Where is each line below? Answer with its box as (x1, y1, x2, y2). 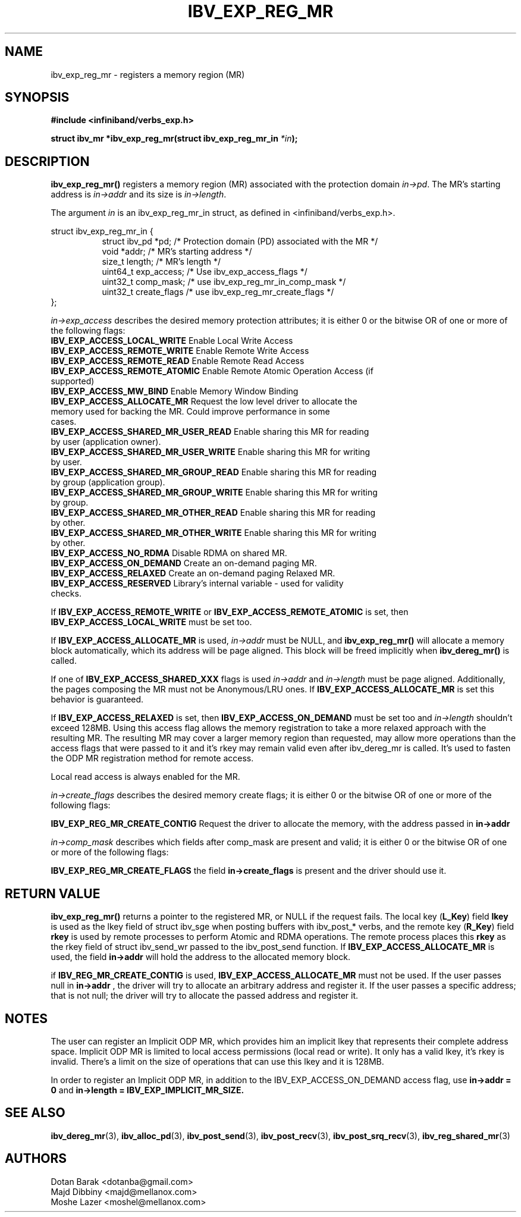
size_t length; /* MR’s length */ (102, 256, 221, 267)
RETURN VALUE (5, 886, 101, 901)
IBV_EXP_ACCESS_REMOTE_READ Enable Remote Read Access (51, 356, 305, 366)
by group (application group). (51, 477, 165, 488)
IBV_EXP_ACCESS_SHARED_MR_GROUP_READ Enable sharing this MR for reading (51, 467, 376, 478)
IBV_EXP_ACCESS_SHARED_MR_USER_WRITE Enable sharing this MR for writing (51, 447, 371, 457)
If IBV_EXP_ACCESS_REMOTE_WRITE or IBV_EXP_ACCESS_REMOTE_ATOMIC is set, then (51, 607, 409, 617)
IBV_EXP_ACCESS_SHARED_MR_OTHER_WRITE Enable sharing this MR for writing (51, 528, 376, 538)
